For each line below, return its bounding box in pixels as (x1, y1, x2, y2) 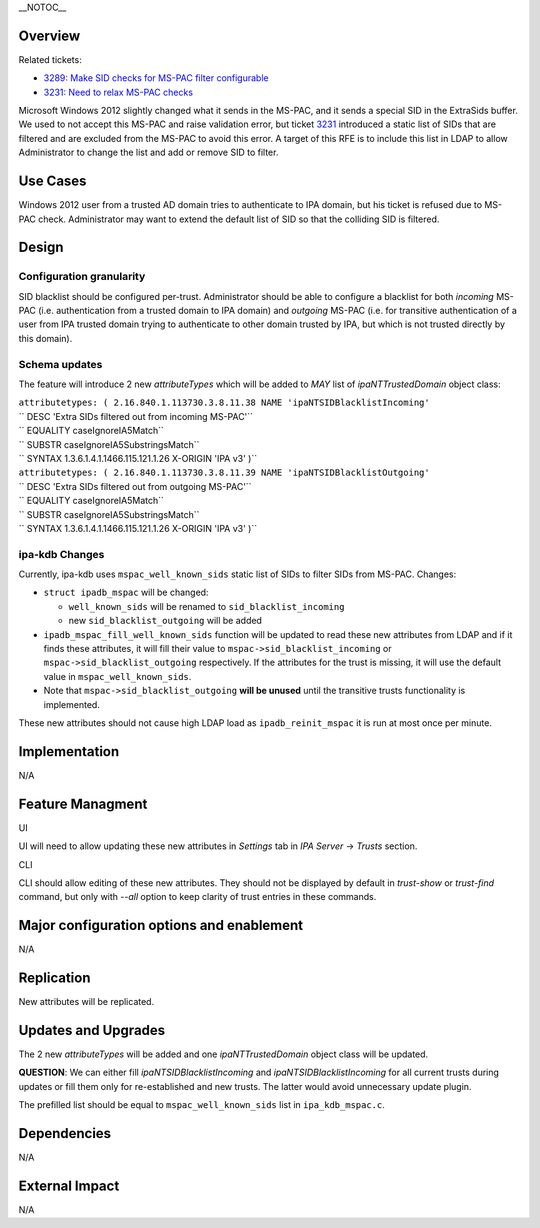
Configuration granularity (18, 270, 146, 284)
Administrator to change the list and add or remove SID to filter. (18, 146, 279, 159)
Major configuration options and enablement (18, 917, 304, 934)
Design (18, 239, 64, 256)
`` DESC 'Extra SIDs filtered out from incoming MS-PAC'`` (18, 410, 254, 422)
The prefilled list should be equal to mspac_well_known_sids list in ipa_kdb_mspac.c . (18, 1099, 385, 1111)
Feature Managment (18, 795, 148, 812)
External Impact (18, 1177, 120, 1194)
